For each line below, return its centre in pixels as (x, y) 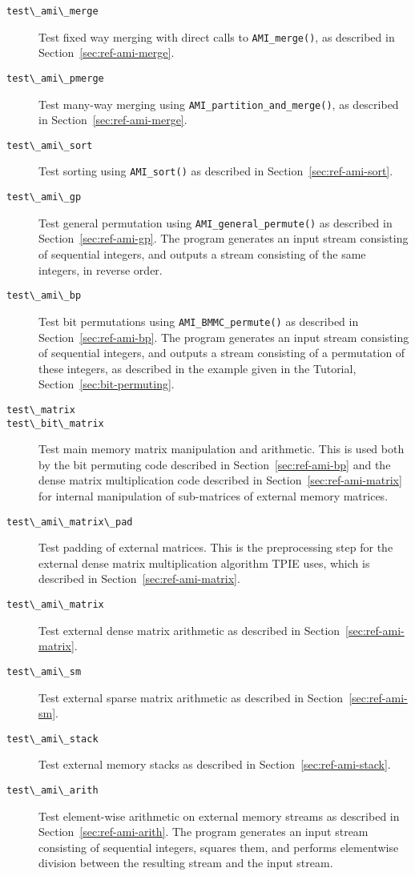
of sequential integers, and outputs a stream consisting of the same (202, 254)
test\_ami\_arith (52, 790)
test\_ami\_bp (44, 296)
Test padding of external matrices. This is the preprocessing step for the (216, 547)
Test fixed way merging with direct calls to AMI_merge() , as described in (217, 36)
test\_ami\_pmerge (55, 78)
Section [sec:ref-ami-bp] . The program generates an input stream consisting (224, 337)
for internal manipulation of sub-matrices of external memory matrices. (214, 496)
